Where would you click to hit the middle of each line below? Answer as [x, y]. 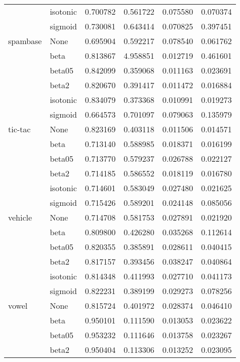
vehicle [20, 217]
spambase [25, 41]
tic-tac [19, 129]
